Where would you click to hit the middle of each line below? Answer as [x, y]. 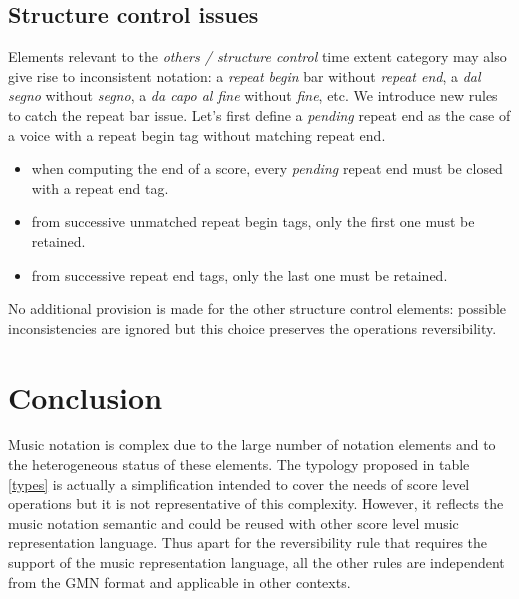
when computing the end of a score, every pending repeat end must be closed [267, 168]
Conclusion [85, 396]
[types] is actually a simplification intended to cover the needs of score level [239, 483]
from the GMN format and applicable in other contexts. [179, 581]
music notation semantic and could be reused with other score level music [233, 522]
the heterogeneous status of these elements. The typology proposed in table [239, 464]
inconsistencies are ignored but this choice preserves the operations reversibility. [252, 327]
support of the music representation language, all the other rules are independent [256, 562]
